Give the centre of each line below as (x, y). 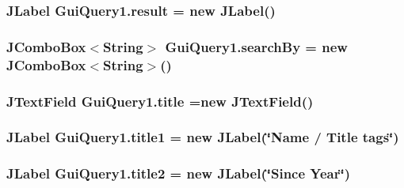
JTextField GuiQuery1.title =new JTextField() (160, 101)
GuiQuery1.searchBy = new (256, 46)
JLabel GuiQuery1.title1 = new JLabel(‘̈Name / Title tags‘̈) (203, 137)
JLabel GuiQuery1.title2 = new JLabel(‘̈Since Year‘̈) (179, 173)
